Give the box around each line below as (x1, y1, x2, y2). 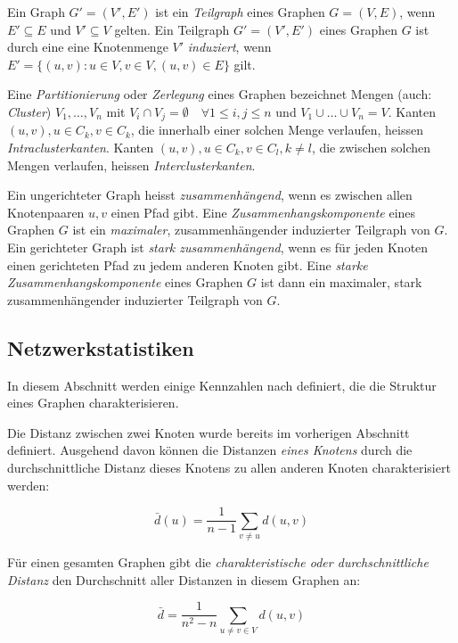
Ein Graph (7, 3, 65, 21)
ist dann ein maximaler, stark (260, 273, 422, 292)
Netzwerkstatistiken (7, 334, 194, 361)
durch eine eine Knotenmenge (7, 37, 168, 56)
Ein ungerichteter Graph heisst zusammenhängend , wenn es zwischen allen (7, 185, 413, 204)
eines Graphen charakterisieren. (7, 393, 179, 412)
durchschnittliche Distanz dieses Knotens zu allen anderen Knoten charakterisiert (7, 458, 451, 476)
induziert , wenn (187, 37, 272, 56)
